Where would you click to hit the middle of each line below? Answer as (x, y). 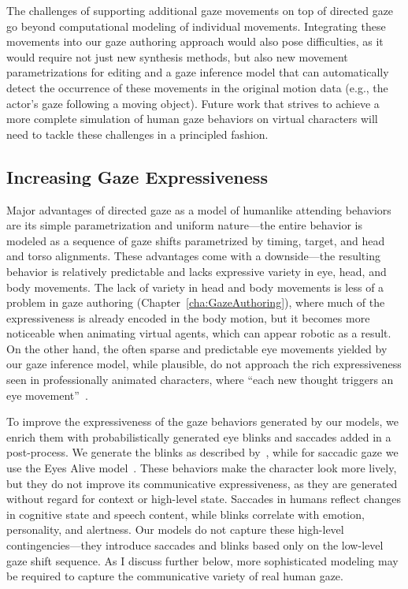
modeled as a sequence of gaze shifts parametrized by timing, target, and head (196, 240)
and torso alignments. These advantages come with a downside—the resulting (193, 256)
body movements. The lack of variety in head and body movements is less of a (195, 287)
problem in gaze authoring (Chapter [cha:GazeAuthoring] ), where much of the (196, 302)
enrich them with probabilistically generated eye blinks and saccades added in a (199, 436)
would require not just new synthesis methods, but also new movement (177, 56)
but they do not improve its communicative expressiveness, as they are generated (202, 483)
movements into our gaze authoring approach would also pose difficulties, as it (195, 41)
